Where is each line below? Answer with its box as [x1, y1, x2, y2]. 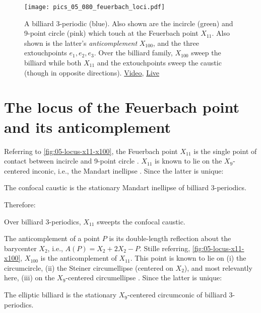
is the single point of [193, 145, 257, 156]
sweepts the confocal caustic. [97, 216, 185, 226]
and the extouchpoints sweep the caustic [97, 57, 222, 68]
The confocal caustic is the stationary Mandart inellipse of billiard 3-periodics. [4, 182, 246, 193]
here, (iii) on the [4, 272, 55, 283]
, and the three [153, 37, 199, 48]
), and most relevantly [184, 262, 252, 273]
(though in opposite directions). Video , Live [24, 67, 159, 77]
